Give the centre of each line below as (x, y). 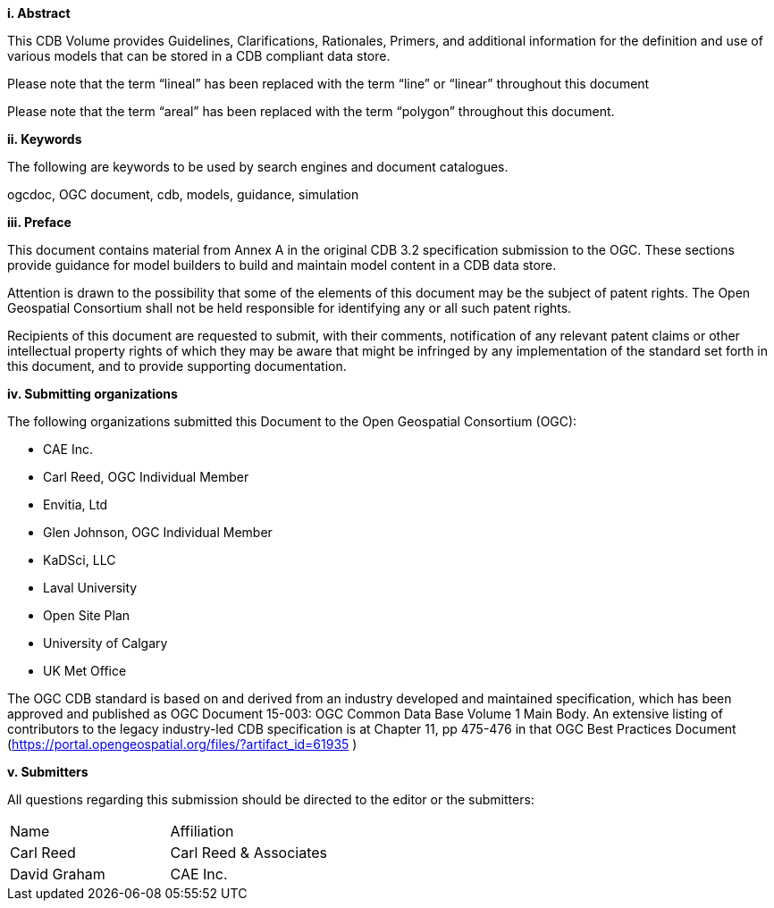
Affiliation (202, 831)
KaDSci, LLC (80, 560)
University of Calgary (105, 643)
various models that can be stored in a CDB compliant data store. (199, 56)
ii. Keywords (45, 139)
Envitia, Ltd (76, 504)
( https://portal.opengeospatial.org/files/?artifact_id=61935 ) (182, 744)
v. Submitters (48, 772)
